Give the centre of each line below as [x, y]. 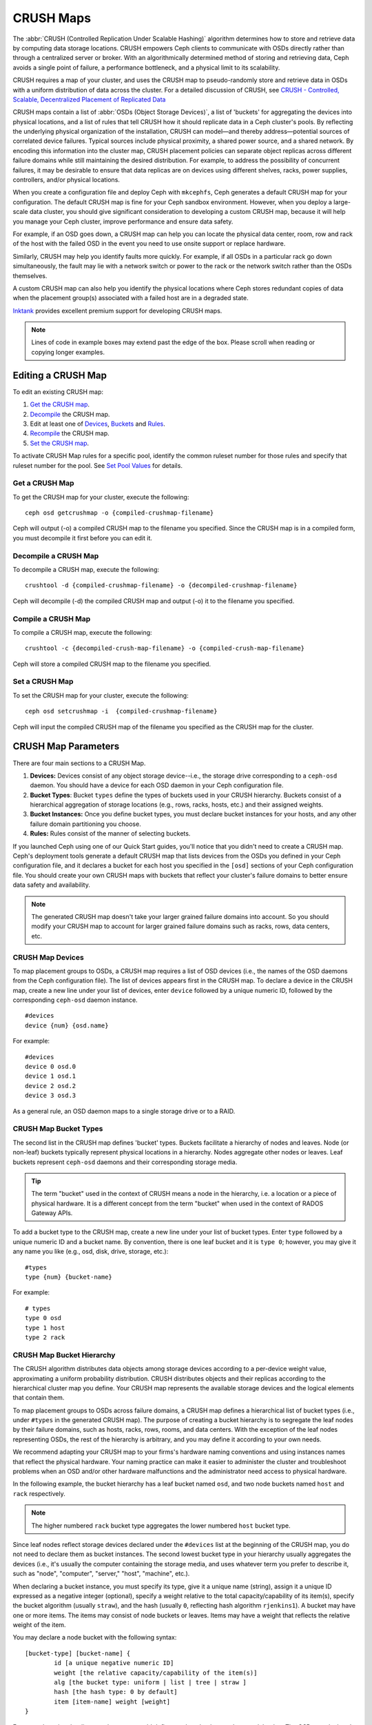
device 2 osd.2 [51, 1086]
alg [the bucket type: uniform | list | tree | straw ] [151, 1683]
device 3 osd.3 [51, 1096]
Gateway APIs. [52, 1213]
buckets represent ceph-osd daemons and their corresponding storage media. [125, 1162]
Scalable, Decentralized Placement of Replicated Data [89, 99]
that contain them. [39, 1398]
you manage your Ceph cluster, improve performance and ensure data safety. [123, 221]
